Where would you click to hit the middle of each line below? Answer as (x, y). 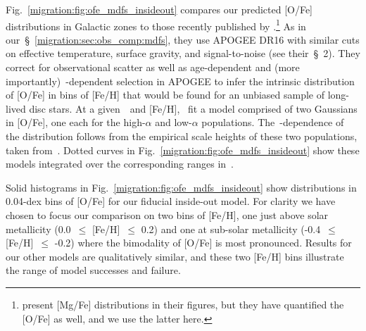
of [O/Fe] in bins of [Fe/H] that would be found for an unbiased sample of (165, 95)
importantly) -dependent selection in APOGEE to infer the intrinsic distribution (180, 81)
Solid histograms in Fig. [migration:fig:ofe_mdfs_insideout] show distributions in (181, 187)
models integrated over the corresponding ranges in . (120, 164)
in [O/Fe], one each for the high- (76, 122)
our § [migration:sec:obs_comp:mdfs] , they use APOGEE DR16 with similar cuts (183, 39)
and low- (173, 122)
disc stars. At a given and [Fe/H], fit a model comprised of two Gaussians (193, 108)
